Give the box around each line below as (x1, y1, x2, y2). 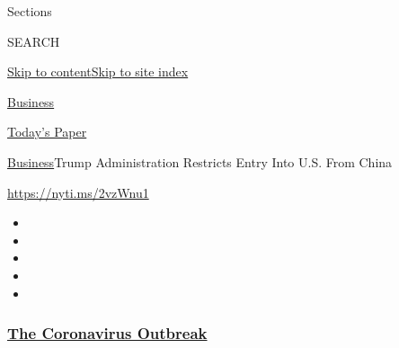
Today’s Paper (7, 122, 87, 141)
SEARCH (7, 31, 60, 50)
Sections (7, 2, 52, 20)
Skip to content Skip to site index (7, 62, 189, 81)
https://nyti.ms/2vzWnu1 (7, 183, 149, 201)
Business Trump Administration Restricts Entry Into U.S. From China (7, 152, 393, 171)
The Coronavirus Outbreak (7, 322, 208, 344)
